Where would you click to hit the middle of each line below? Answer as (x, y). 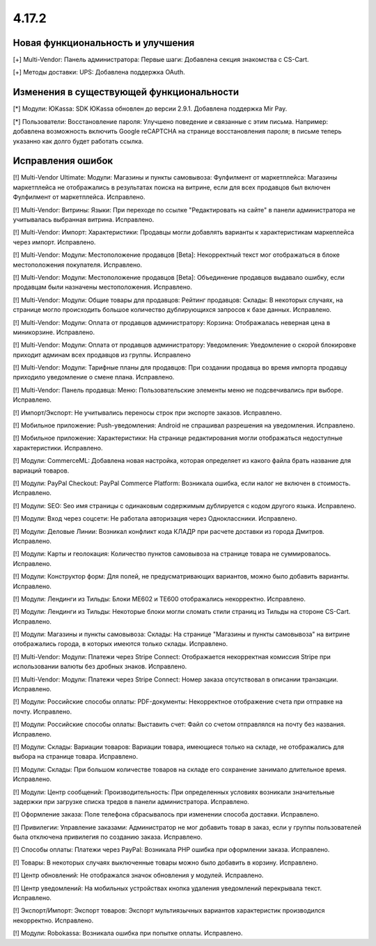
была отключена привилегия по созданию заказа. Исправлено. (108, 837)
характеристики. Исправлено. (58, 448)
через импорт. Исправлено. (54, 242)
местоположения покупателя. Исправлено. (78, 265)
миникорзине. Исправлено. (54, 332)
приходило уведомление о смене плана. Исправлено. (94, 377)
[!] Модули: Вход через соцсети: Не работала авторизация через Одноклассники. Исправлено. (155, 519)
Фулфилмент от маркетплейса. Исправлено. (79, 197)
